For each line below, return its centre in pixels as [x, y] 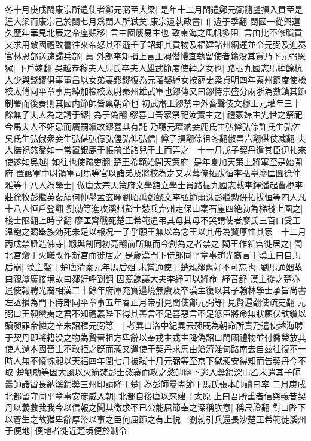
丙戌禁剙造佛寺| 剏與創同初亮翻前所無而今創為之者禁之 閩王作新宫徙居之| [148, 243]
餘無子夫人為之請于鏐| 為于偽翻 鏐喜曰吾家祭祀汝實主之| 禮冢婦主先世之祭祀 [154, 114]
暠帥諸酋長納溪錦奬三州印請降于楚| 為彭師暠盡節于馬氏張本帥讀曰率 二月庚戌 [155, 384]
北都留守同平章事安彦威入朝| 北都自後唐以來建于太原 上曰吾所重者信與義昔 [151, 395]
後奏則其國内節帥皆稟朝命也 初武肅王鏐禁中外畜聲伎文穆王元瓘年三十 [165, 102]
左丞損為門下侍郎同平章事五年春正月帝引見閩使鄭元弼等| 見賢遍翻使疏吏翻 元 [155, 301]
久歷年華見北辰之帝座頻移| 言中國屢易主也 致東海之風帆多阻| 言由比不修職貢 [154, 33]
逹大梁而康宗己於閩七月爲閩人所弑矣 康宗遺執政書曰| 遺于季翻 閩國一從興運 [153, 21]
